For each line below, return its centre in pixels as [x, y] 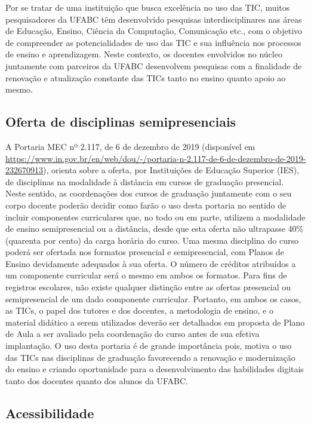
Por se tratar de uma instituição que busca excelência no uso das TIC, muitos [148, 7]
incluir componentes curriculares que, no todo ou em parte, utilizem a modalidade [155, 217]
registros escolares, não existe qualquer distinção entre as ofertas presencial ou [148, 287]
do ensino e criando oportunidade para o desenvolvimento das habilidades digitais [155, 369]
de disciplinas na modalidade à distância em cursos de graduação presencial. [145, 181]
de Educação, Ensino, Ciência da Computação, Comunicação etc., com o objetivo [154, 31]
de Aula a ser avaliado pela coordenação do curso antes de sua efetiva [133, 334]
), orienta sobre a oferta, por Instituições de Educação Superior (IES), [171, 170]
